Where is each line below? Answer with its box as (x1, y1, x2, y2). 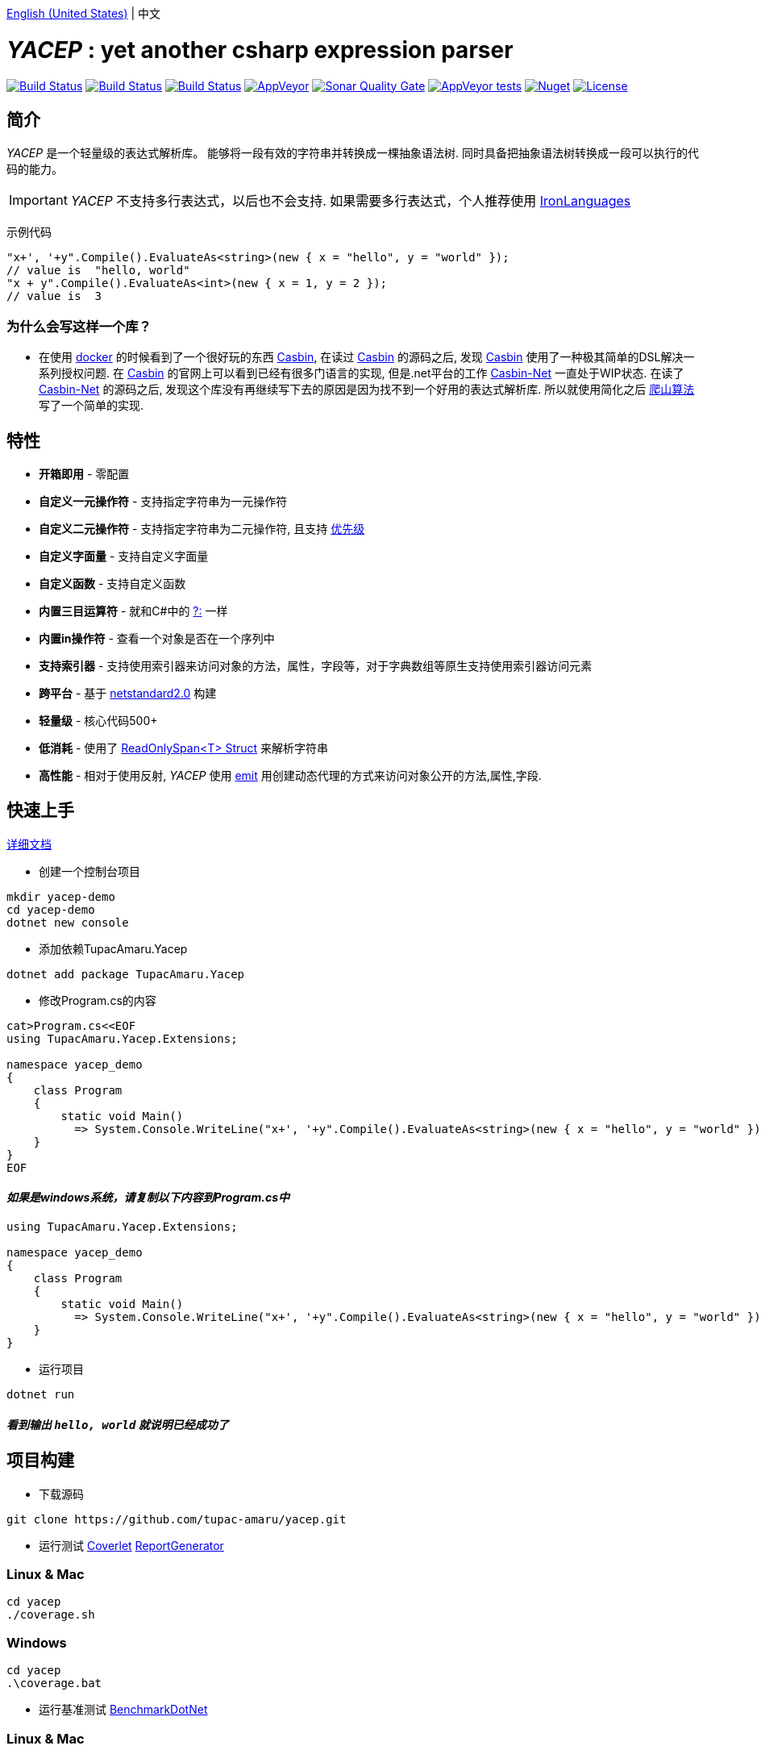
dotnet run (6, 1388, 75, 1401)
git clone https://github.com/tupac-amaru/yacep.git (6, 1512, 347, 1526)
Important (9, 192, 68, 209)
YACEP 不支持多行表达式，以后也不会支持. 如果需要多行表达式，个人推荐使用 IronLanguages (70, 193, 631, 210)
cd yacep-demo (6, 902, 95, 916)
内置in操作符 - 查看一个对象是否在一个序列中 (39, 631, 275, 645)
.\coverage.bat (6, 1677, 102, 1690)
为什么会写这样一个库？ (6, 318, 152, 335)
